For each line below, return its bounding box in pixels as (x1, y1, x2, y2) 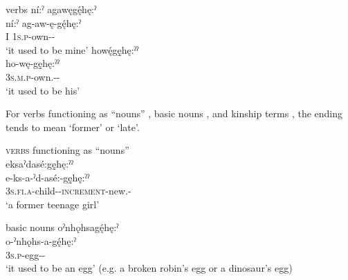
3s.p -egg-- (6, 247, 46, 261)
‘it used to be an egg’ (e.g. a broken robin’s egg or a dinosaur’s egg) (6, 261, 293, 275)
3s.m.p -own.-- (6, 69, 60, 83)
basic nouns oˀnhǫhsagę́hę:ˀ (6, 220, 119, 234)
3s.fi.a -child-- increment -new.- (6, 183, 131, 198)
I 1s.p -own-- (6, 29, 55, 43)
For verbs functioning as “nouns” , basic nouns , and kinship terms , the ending (6, 106, 343, 121)
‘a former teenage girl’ (6, 197, 100, 211)
